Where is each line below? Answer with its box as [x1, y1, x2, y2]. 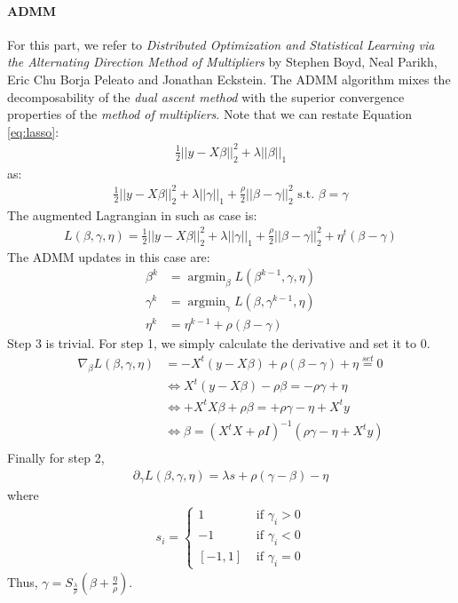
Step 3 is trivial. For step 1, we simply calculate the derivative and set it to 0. [7, 333, 430, 352]
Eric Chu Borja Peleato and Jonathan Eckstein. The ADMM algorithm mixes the [7, 69, 451, 88]
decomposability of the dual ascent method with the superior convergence [7, 87, 405, 106]
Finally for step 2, [7, 448, 105, 467]
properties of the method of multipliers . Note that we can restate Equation [7, 105, 413, 123]
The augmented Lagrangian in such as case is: [7, 205, 257, 224]
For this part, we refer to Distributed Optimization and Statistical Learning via [7, 35, 435, 53]
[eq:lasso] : [7, 122, 59, 140]
